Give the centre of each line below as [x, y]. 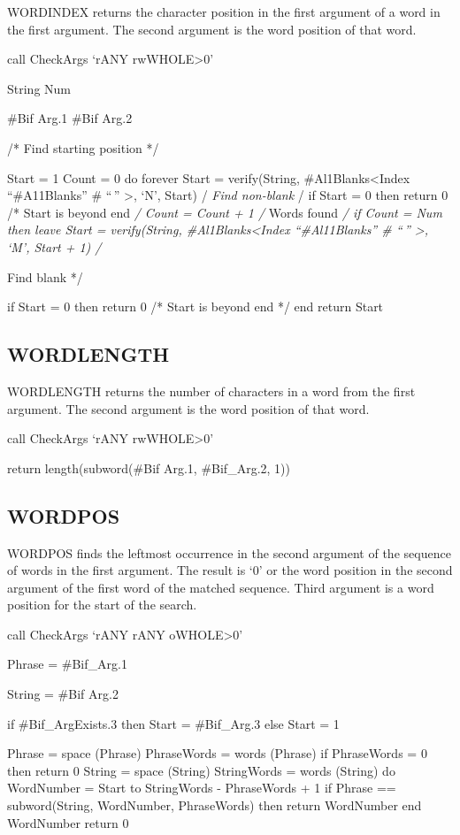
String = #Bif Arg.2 [63, 694]
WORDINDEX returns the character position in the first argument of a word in [224, 11]
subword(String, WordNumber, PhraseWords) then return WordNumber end [215, 805]
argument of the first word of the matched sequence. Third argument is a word [221, 587]
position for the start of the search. [102, 605]
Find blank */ [45, 276]
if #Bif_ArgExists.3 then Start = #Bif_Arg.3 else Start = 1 [173, 723]
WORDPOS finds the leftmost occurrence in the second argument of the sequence [229, 552]
